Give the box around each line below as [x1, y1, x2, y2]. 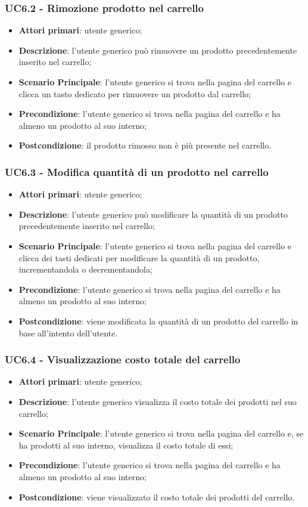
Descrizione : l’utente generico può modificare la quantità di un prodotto [18, 208, 288, 220]
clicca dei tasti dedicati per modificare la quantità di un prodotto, [18, 251, 260, 264]
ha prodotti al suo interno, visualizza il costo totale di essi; [18, 438, 234, 451]
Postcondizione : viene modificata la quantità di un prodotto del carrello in [18, 314, 298, 327]
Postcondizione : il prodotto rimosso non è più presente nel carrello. [18, 139, 272, 152]
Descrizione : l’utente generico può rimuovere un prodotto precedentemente [18, 44, 297, 56]
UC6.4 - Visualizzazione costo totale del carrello [5, 352, 241, 367]
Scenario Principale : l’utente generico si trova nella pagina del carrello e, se [18, 427, 304, 440]
